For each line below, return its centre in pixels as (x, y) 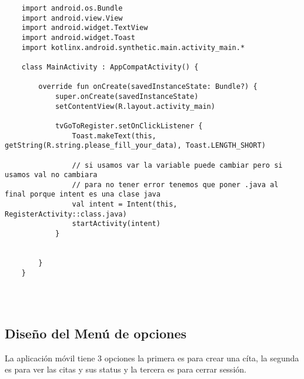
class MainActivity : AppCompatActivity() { (110, 67)
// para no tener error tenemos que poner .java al (175, 184)
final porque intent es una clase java (83, 195)
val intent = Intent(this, (125, 205)
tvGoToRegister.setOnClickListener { (129, 126)
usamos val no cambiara (51, 175)
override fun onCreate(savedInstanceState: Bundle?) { (148, 87)
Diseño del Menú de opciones (96, 333)
